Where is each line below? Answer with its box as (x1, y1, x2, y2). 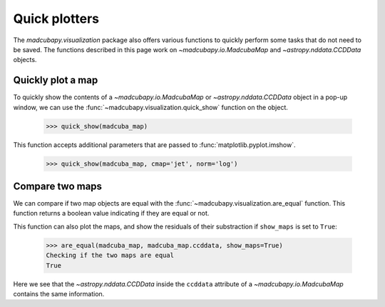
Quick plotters (13, 11, 100, 26)
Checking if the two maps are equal (46, 251, 175, 260)
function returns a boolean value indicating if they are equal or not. (13, 209, 210, 218)
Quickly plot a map (13, 74, 98, 86)
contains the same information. (13, 290, 105, 298)
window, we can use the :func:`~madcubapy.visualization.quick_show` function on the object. (13, 103, 289, 111)
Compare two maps (13, 180, 103, 192)
